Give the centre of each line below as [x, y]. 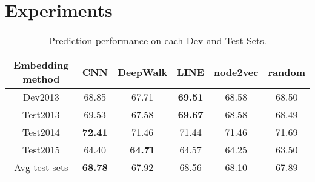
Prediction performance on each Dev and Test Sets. [157, 41]
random [287, 72]
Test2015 [41, 150]
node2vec [236, 72]
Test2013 [41, 115]
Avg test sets [41, 167]
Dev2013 [41, 97]
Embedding [41, 65]
